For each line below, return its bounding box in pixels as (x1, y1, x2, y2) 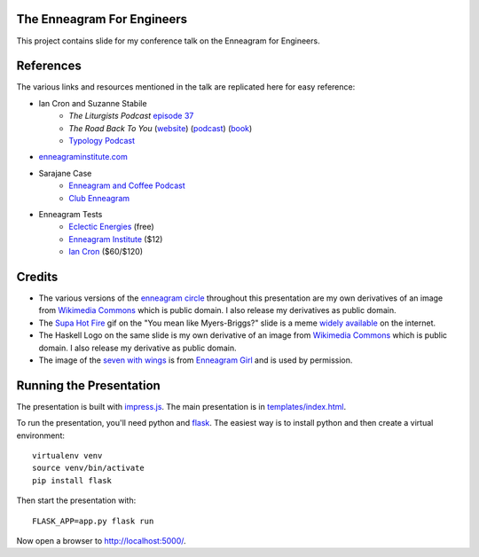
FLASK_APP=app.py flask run (32, 515, 154, 526)
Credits (16, 269, 59, 284)
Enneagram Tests (38, 208, 103, 219)
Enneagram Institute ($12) (68, 233, 163, 244)
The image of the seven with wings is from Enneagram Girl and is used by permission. (38, 355, 353, 365)
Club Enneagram (68, 192, 130, 203)
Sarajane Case (38, 168, 92, 178)
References (16, 59, 82, 74)
